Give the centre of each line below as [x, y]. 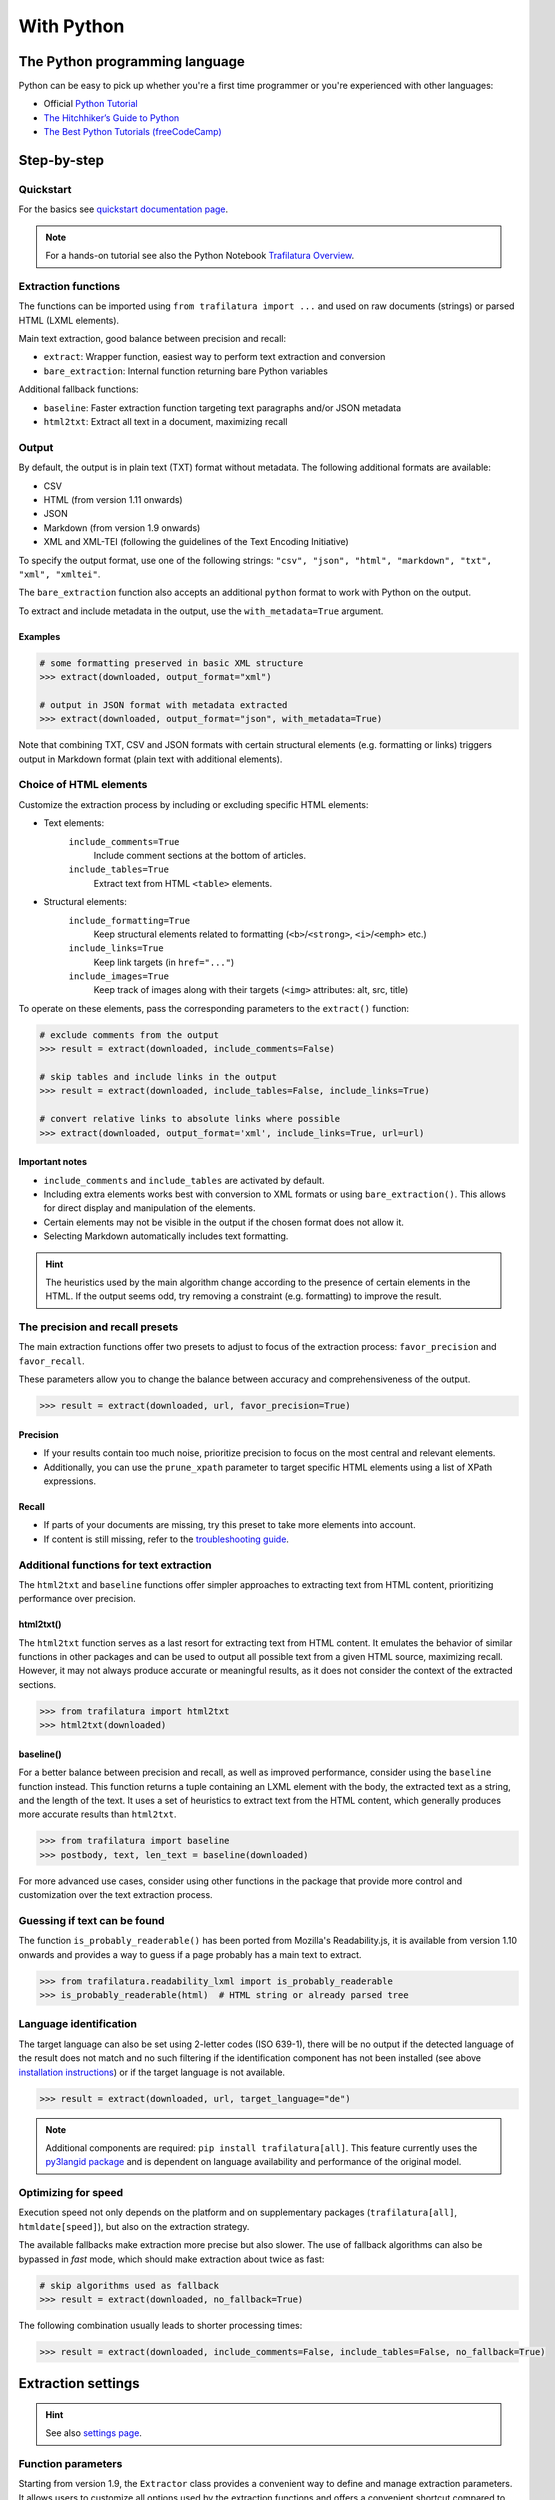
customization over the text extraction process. [116, 1895]
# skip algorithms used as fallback [129, 2285]
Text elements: [74, 823]
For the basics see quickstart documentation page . [123, 209]
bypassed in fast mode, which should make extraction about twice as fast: [171, 2259]
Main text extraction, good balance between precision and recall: [152, 339]
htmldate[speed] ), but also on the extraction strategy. [134, 2226]
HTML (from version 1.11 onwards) [113, 499]
